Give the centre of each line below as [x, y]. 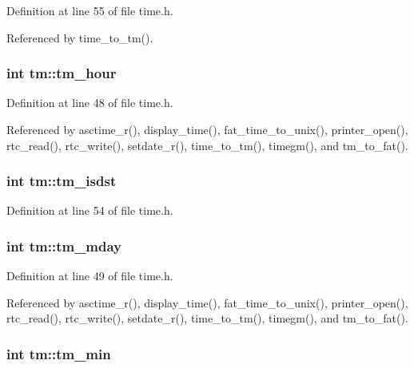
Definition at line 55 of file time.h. [90, 10]
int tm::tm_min [59, 353]
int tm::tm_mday [64, 245]
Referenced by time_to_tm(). [80, 37]
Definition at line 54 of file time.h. [90, 210]
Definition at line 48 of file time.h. [90, 103]
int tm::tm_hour [62, 73]
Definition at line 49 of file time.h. [90, 276]
